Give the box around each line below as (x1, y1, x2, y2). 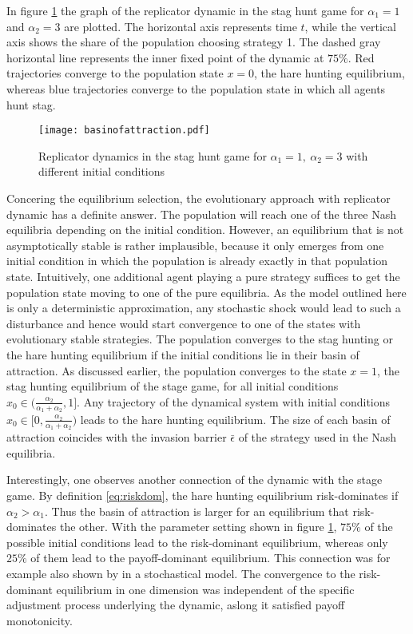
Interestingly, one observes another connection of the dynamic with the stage (6, 471, 383, 488)
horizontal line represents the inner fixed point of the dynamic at (6, 49, 324, 65)
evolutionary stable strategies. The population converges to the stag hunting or (6, 331, 393, 347)
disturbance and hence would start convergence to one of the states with (6, 315, 361, 331)
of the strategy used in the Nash (238, 429, 397, 446)
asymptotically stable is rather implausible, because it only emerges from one (6, 236, 384, 253)
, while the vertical (304, 18, 396, 34)
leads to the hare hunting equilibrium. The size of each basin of (80, 410, 391, 427)
